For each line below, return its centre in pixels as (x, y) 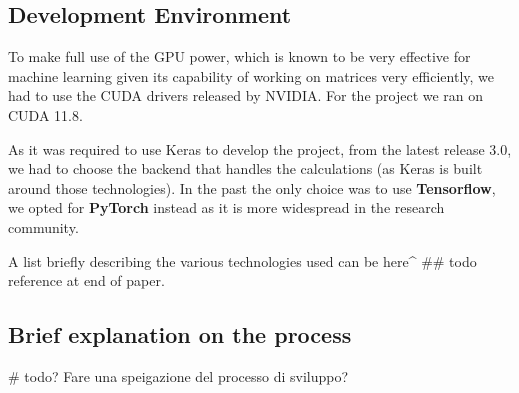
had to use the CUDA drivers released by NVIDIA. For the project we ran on (246, 95)
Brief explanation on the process (180, 334)
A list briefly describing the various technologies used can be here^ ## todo (242, 260)
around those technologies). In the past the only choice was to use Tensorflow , (252, 187)
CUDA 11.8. (45, 114)
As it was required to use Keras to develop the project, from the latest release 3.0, (260, 148)
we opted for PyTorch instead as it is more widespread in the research (226, 207)
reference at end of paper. (86, 280)
